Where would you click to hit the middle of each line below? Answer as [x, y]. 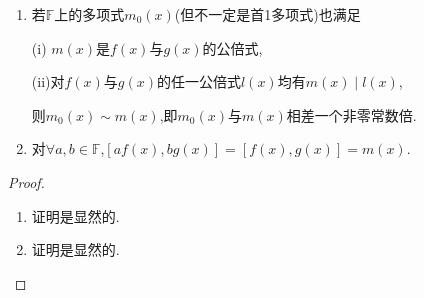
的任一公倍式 [199, 81]
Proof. [26, 181]
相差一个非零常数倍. [351, 114]
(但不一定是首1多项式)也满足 [267, 14]
